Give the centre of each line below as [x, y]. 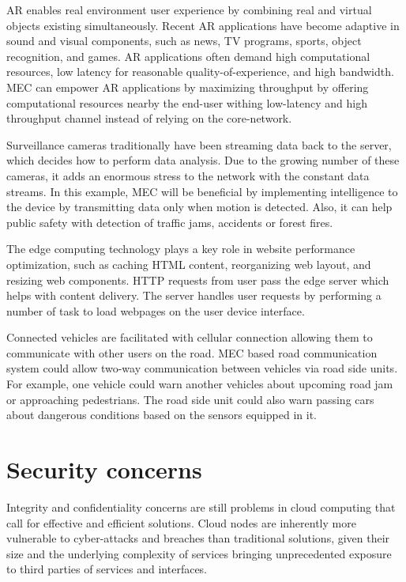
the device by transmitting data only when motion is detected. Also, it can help [199, 207]
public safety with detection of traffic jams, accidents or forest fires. [170, 222]
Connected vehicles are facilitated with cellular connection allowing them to [190, 337]
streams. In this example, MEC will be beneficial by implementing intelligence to [202, 191]
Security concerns [104, 469]
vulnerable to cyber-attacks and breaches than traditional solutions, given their [198, 538]
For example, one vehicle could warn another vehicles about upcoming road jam [200, 384]
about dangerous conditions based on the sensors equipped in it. [162, 415]
